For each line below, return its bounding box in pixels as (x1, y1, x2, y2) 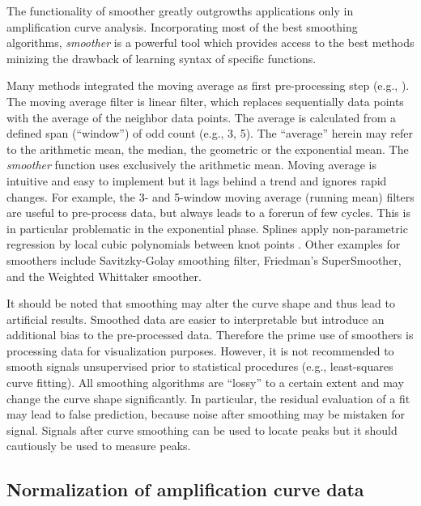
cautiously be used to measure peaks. (6, 437, 191, 454)
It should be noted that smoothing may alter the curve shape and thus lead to (6, 295, 395, 312)
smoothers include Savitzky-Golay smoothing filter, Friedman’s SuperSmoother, (6, 251, 402, 268)
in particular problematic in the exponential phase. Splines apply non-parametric (6, 219, 408, 236)
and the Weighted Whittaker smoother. (6, 267, 202, 284)
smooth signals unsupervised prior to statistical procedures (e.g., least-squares (6, 358, 393, 375)
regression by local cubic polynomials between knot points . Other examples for (6, 236, 401, 253)
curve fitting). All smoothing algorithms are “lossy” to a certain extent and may (6, 374, 404, 391)
